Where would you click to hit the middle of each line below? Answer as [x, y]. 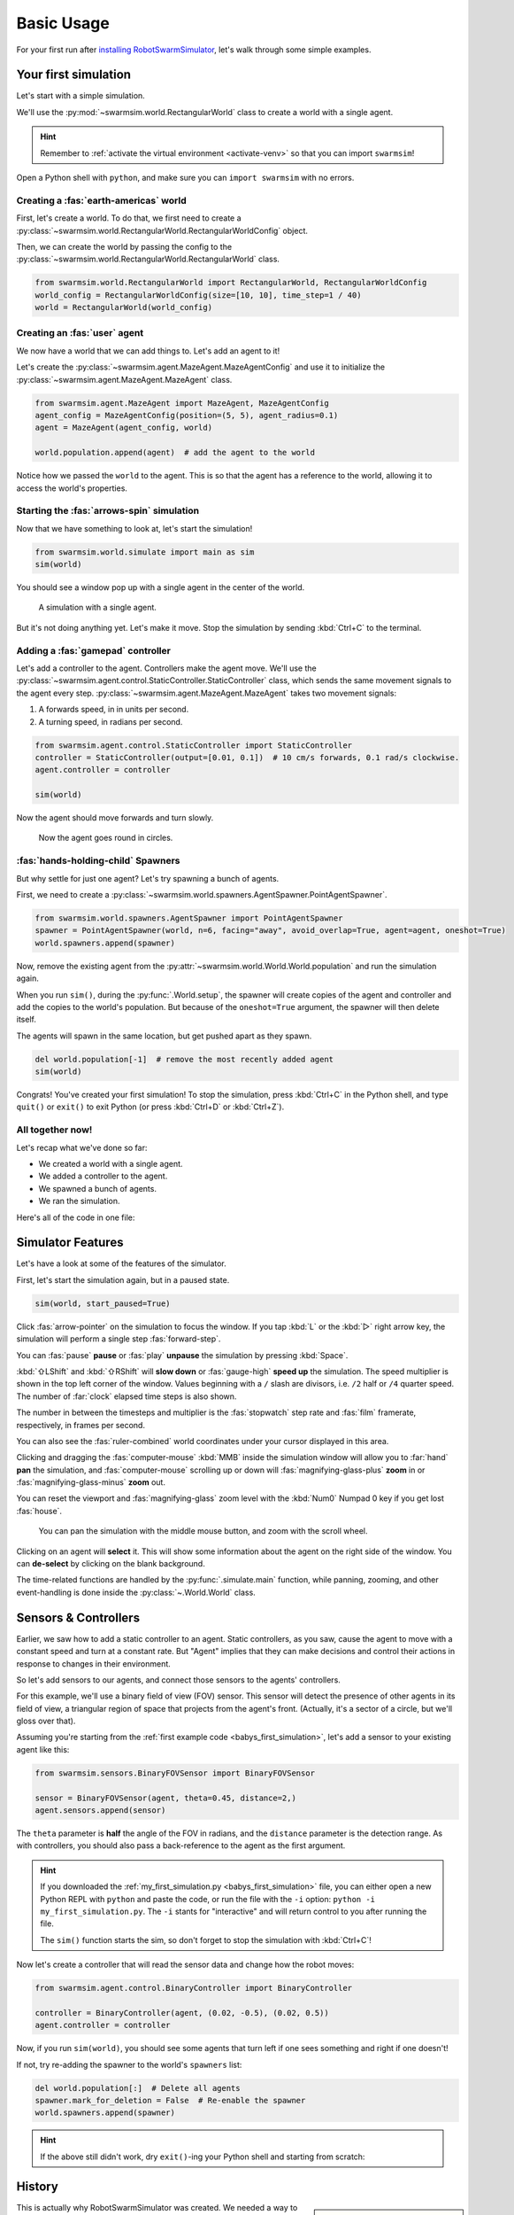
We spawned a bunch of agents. [97, 1188]
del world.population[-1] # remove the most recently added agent [184, 1059]
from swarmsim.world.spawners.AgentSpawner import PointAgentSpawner [189, 918]
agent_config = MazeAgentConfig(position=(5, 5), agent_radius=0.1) [187, 415]
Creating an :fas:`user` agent [80, 333]
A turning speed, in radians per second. [111, 721]
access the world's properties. [72, 488]
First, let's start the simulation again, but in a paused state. [123, 1279]
